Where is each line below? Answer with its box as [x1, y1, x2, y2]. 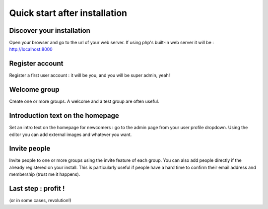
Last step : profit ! [9, 184, 65, 193]
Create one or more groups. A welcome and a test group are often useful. [9, 98, 159, 104]
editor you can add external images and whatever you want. [9, 132, 132, 138]
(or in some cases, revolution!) [9, 198, 71, 204]
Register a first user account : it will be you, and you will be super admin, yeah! [9, 72, 170, 78]
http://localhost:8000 [9, 46, 53, 52]
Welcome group [9, 85, 60, 94]
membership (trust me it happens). [9, 171, 80, 177]
